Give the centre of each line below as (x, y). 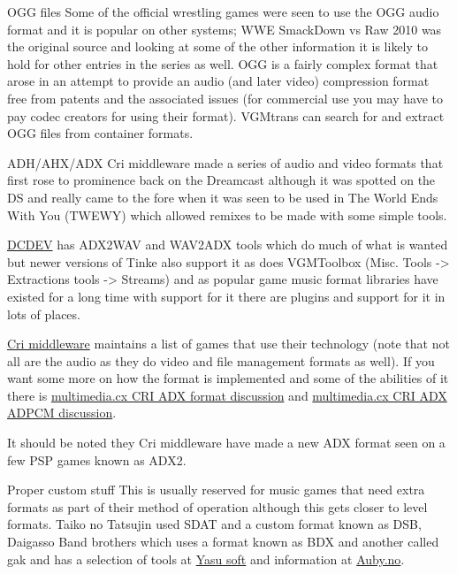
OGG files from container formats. (100, 133)
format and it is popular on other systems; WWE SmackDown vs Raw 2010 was (225, 29)
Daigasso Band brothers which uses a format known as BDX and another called (223, 542)
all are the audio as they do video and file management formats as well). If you (221, 360)
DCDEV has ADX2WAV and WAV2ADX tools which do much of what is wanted (228, 245)
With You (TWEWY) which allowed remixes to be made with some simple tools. (227, 214)
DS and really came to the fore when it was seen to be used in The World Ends (223, 197)
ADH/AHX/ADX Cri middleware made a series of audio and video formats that (225, 162)
